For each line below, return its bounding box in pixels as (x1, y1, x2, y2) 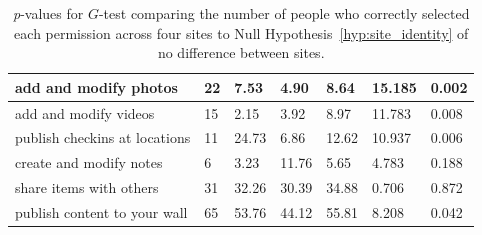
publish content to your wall (15, 202, 188, 222)
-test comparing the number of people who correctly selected (98, 3, 470, 23)
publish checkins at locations (15, 127, 191, 148)
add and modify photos (15, 76, 178, 97)
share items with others (15, 177, 159, 198)
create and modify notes (15, 152, 163, 173)
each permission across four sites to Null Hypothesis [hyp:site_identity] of (14, 22, 469, 43)
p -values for (13, 3, 84, 23)
